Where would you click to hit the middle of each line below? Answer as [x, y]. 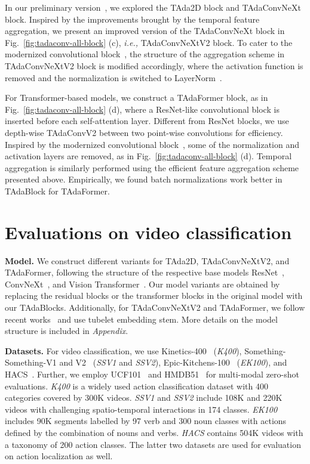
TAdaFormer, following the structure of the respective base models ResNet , [145, 272]
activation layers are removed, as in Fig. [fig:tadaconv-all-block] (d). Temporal [148, 156]
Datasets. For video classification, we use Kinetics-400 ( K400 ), [123, 350]
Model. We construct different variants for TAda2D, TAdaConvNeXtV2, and [147, 260]
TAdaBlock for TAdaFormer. [57, 191]
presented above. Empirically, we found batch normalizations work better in [144, 179]
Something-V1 [31, 362]
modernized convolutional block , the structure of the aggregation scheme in [145, 54]
